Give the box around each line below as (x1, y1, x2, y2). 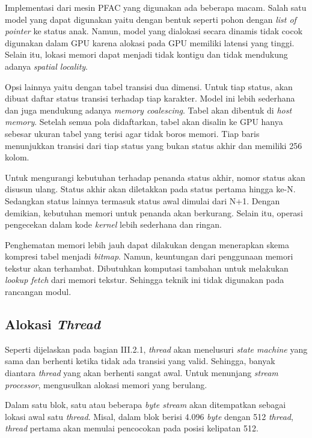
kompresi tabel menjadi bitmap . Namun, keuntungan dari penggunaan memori (5, 250, 293, 263)
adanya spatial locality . (5, 59, 88, 72)
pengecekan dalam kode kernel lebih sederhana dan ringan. (5, 218, 222, 231)
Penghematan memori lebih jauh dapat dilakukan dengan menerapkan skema (5, 238, 289, 251)
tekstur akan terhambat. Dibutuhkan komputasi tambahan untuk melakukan (5, 261, 289, 274)
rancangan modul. (5, 285, 72, 298)
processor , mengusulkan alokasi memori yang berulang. (5, 378, 207, 391)
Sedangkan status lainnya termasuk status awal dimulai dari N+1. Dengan (5, 194, 280, 207)
